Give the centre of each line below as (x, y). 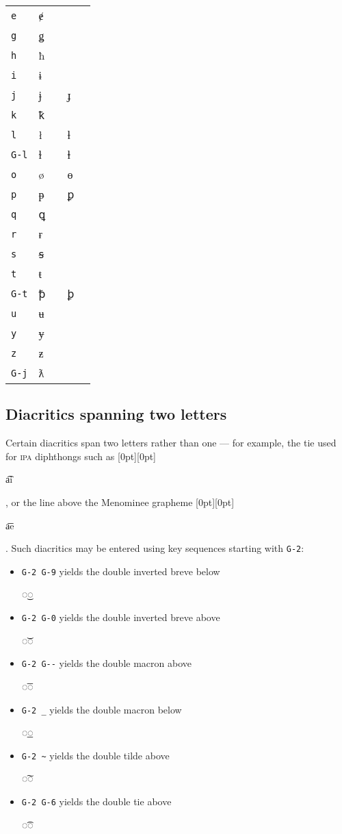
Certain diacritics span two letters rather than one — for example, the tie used (171, 443)
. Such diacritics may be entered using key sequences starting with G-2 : (155, 548)
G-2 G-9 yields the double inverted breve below (121, 571)
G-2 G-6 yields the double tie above (96, 801)
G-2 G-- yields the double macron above (106, 663)
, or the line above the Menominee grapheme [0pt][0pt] (120, 502)
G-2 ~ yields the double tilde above (95, 755)
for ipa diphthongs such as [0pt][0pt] (81, 456)
